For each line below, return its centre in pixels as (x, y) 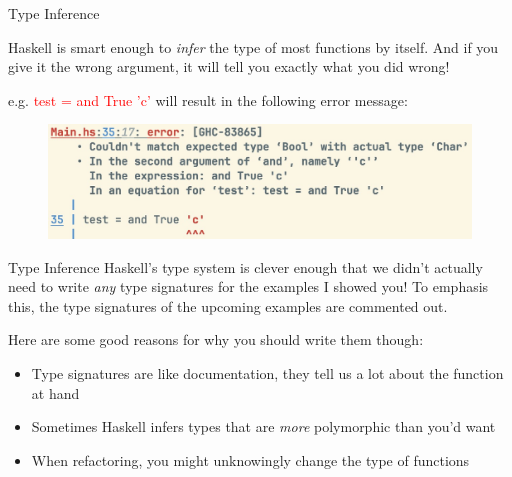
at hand (55, 392)
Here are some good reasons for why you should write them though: (216, 339)
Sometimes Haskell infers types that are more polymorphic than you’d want (263, 426)
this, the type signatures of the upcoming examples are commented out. (228, 305)
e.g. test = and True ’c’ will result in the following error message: (208, 99)
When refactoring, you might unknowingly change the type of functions (250, 459)
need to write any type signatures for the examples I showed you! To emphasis (248, 286)
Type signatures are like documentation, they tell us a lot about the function (267, 373)
